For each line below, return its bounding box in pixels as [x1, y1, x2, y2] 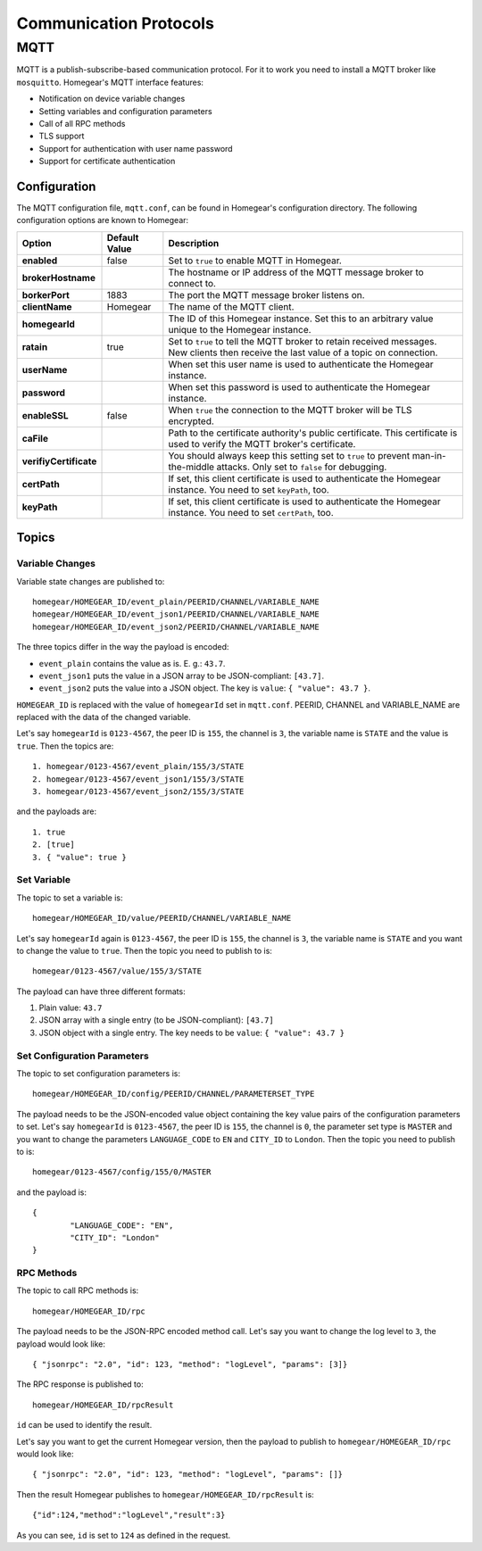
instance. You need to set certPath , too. [168, 506, 334, 518]
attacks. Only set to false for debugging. [216, 460, 387, 473]
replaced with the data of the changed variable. [16, 712, 191, 723]
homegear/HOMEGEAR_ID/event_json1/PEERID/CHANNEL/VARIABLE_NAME [32, 610, 320, 619]
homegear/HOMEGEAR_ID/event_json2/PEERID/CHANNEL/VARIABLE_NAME [32, 621, 320, 632]
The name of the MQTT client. [168, 300, 295, 312]
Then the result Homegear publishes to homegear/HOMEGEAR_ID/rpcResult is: [16, 1489, 314, 1499]
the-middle [168, 460, 214, 473]
